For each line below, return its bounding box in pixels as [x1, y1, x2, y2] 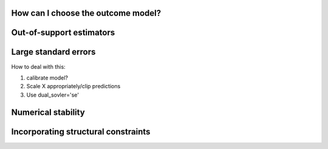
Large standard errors [11, 47, 96, 57]
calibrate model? [26, 74, 68, 81]
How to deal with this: [11, 63, 66, 70]
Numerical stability [11, 107, 85, 117]
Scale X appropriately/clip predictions [26, 83, 121, 90]
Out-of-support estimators [11, 27, 115, 38]
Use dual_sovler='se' [26, 91, 79, 99]
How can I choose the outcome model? [11, 8, 162, 18]
